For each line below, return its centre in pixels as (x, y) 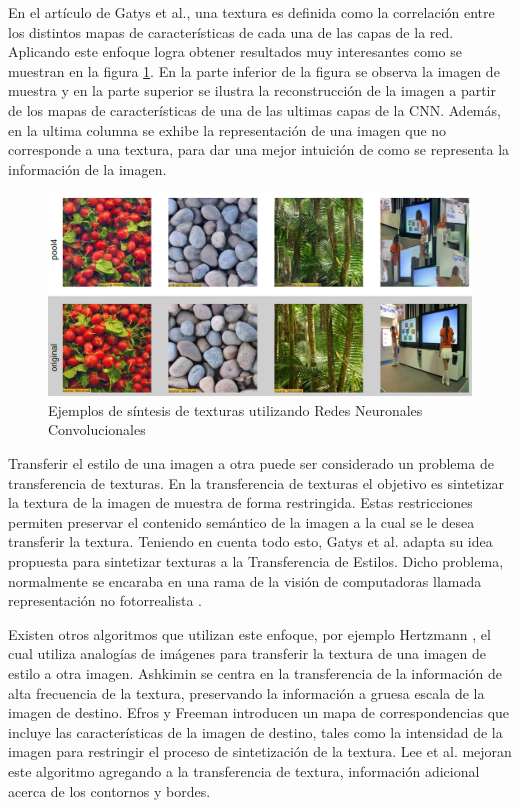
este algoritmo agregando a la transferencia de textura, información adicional (244, 770)
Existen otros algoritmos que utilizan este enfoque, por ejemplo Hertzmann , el (249, 633)
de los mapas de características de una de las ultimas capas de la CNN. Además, (254, 109)
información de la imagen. (87, 168)
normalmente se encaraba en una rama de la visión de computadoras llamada (245, 580)
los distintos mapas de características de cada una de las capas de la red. (231, 31)
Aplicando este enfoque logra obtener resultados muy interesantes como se (235, 51)
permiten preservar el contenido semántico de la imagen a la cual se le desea (241, 521)
